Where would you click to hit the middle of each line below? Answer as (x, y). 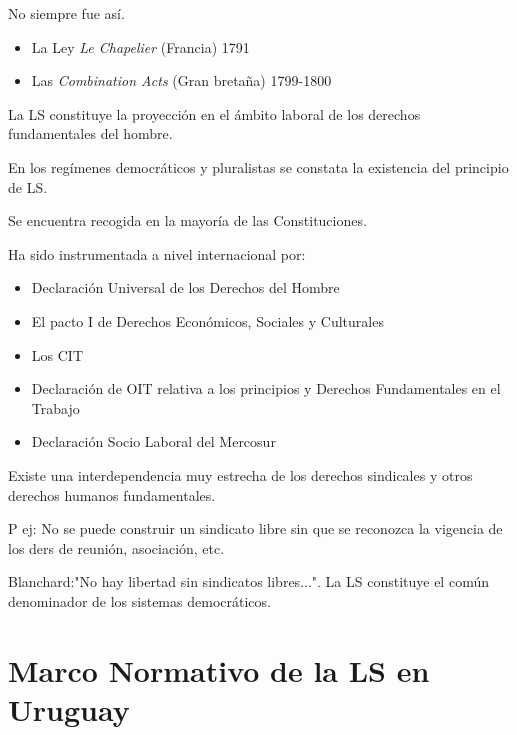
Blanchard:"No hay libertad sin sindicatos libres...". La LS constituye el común (248, 581)
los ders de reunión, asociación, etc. (116, 547)
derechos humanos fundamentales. (112, 494)
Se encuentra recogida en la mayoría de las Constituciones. (187, 220)
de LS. (28, 186)
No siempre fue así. (66, 13)
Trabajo (55, 407)
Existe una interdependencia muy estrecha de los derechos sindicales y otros (240, 474)
